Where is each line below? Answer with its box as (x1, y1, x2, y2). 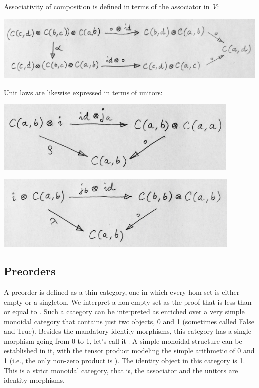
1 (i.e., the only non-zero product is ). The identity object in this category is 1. (4, 355, 245, 366)
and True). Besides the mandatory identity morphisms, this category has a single (4, 326, 251, 336)
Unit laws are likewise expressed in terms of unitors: (4, 87, 163, 97)
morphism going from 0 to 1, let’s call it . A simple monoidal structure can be (4, 335, 242, 346)
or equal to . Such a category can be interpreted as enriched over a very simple (4, 306, 245, 317)
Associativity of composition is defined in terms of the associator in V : (4, 1, 219, 11)
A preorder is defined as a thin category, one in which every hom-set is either (4, 286, 240, 297)
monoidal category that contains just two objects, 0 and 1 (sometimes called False (4, 316, 254, 326)
